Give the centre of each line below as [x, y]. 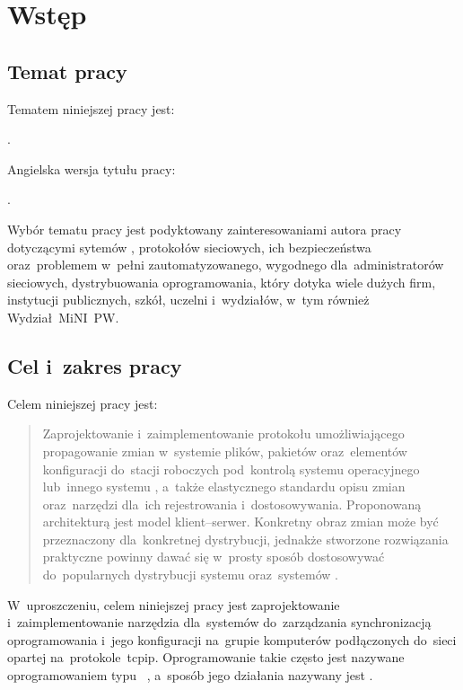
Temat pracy [67, 71]
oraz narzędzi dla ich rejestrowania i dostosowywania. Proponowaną [232, 504]
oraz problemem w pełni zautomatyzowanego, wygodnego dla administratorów [226, 265]
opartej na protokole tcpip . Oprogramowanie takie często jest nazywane [206, 657]
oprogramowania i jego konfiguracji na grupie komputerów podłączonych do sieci [232, 639]
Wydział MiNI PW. [63, 317]
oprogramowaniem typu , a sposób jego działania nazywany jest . [190, 675]
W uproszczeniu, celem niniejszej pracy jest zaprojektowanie [174, 604]
